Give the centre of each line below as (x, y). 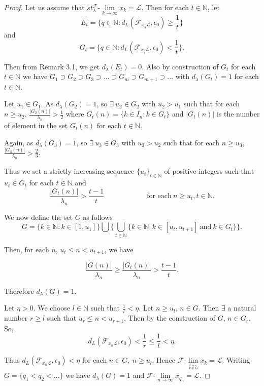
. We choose (52, 308)
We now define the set (39, 217)
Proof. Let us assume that (44, 7)
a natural (242, 308)
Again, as (19, 142)
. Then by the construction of (170, 318)
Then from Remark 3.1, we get (52, 66)
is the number (238, 114)
